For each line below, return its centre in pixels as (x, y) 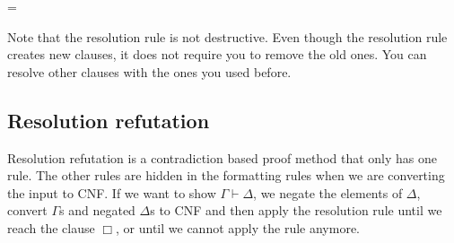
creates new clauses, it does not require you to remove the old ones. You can (217, 54)
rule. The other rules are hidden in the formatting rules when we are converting (226, 175)
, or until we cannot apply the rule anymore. (238, 227)
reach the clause (51, 227)
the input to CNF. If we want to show (112, 192)
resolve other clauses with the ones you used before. (149, 71)
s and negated (97, 210)
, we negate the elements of (328, 192)
